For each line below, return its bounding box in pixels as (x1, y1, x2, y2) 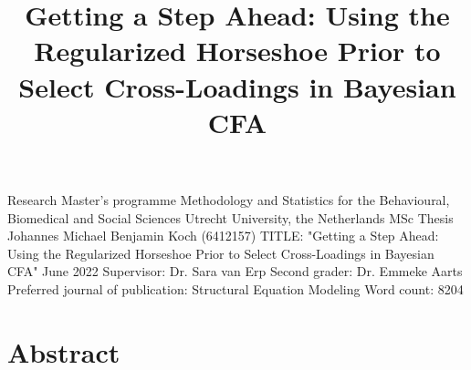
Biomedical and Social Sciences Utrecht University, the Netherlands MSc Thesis (7, 208, 454, 227)
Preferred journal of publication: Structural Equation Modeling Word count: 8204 (7, 279, 464, 298)
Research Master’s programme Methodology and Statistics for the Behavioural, (7, 190, 450, 209)
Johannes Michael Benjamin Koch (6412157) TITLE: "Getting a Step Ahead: (7, 226, 439, 245)
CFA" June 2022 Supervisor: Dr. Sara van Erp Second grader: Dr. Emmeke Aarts (7, 262, 463, 281)
